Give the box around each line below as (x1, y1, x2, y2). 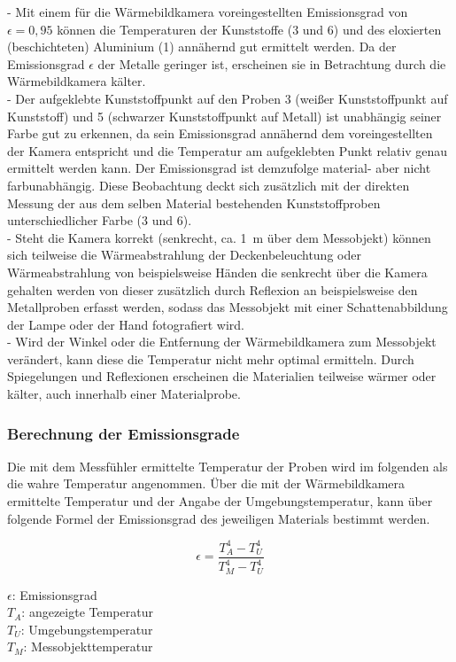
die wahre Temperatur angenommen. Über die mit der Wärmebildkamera (7, 474, 406, 493)
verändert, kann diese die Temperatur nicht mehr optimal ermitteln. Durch (7, 349, 414, 368)
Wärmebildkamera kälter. (7, 72, 146, 90)
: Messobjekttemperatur (23, 637, 153, 656)
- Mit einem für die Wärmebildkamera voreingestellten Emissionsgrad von (7, 3, 408, 20)
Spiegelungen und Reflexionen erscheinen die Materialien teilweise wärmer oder (7, 367, 437, 386)
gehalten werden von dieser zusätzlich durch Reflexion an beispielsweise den (7, 280, 418, 299)
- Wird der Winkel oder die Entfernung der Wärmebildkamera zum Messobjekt (7, 332, 437, 351)
